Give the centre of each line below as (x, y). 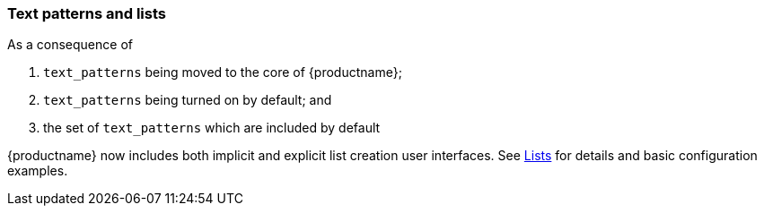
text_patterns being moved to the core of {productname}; (223, 72)
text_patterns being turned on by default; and (188, 100)
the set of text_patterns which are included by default (212, 128)
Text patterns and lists (87, 13)
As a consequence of (70, 45)
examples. (38, 171)
